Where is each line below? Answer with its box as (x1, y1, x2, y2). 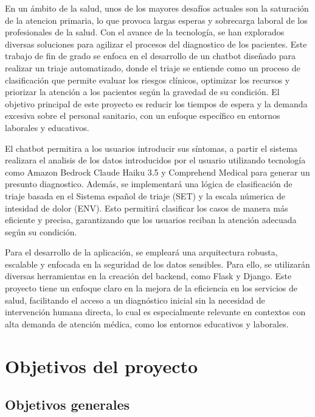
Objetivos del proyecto (5, 353, 198, 378)
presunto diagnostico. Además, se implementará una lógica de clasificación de (5, 177, 292, 190)
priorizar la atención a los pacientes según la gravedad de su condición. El (5, 85, 280, 98)
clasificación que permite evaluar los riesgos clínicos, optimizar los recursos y (5, 73, 290, 86)
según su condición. (5, 225, 77, 238)
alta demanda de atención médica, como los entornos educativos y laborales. (5, 317, 289, 330)
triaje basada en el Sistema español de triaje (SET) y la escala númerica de (5, 189, 286, 202)
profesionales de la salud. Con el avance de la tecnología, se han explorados (5, 26, 285, 38)
